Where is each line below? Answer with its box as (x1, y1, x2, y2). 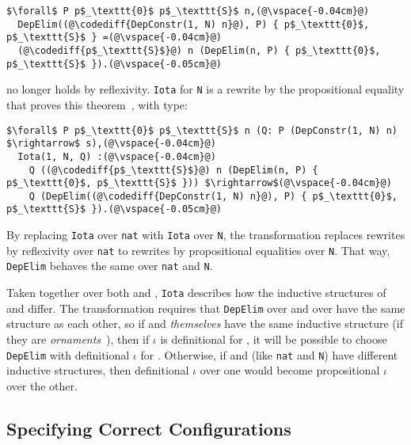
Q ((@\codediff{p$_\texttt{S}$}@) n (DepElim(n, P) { (29, 164, 318, 176)
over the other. (6, 377, 78, 394)
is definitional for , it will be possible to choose (160, 331, 387, 347)
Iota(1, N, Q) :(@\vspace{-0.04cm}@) (17, 150, 216, 162)
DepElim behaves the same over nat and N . (6, 257, 213, 274)
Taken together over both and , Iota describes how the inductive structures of (6, 284, 386, 301)
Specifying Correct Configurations (6, 416, 291, 440)
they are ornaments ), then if (6, 331, 150, 347)
